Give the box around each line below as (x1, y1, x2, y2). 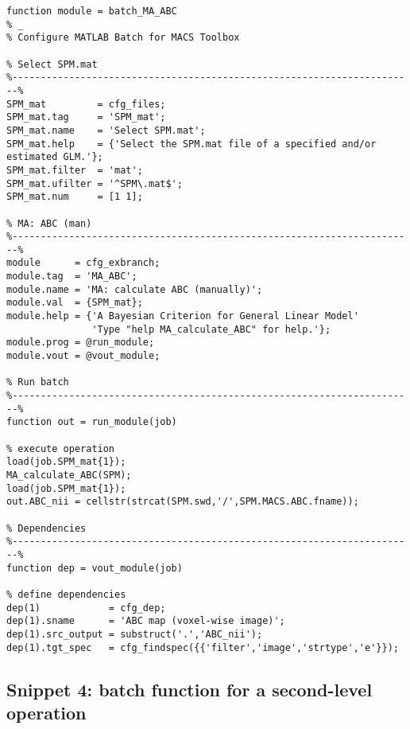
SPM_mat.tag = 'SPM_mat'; (6, 111, 166, 123)
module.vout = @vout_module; (6, 350, 161, 362)
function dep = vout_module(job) (6, 562, 183, 574)
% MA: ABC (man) (6, 217, 92, 229)
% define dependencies (6, 588, 126, 600)
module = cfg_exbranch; (6, 257, 161, 269)
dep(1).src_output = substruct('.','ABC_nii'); (6, 628, 263, 640)
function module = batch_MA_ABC (6, 6, 177, 17)
